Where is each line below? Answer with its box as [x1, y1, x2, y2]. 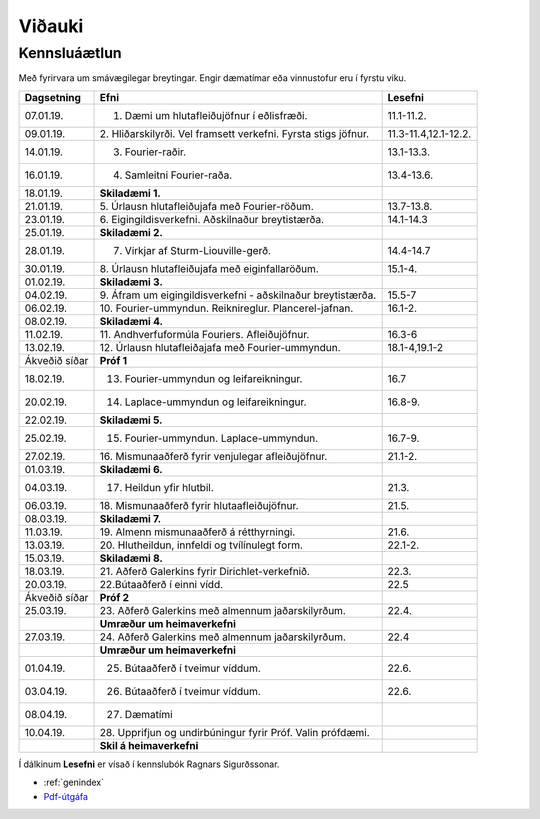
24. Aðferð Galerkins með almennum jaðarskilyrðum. [99, 630, 347, 644]
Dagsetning [24, 90, 82, 104]
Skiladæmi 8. [99, 551, 164, 565]
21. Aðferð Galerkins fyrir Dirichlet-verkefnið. [99, 564, 310, 578]
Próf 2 [99, 590, 130, 604]
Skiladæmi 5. [99, 413, 163, 427]
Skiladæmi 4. [99, 314, 164, 328]
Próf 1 [99, 353, 128, 367]
